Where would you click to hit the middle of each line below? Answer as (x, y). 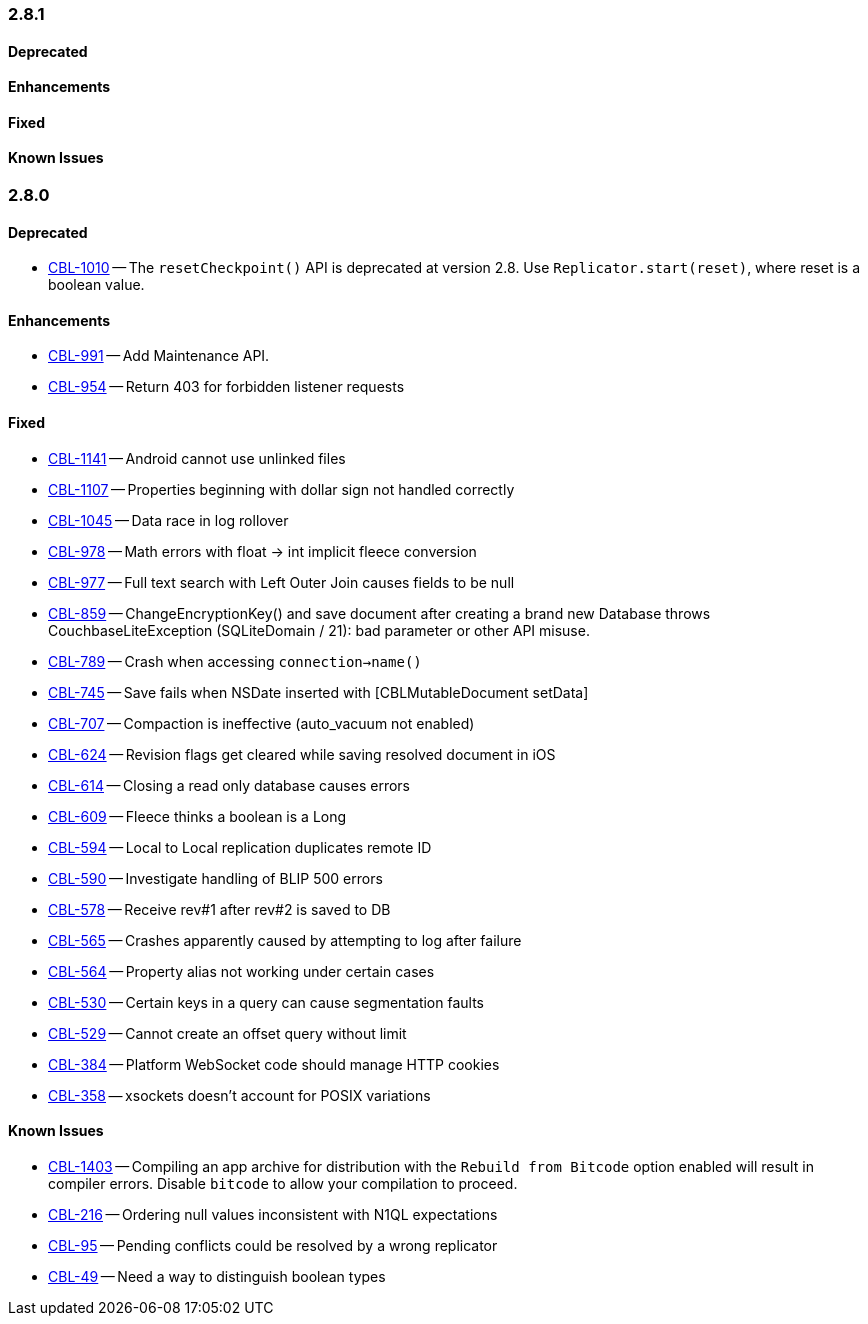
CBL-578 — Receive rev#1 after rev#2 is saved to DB (219, 909)
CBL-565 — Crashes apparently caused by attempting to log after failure (285, 940)
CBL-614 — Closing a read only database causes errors (229, 785)
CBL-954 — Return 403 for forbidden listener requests (226, 387)
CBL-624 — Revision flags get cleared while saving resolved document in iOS (302, 754)
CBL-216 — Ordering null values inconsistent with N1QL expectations (273, 1214)
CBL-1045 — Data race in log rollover (168, 520)
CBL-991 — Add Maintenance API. (159, 356)
